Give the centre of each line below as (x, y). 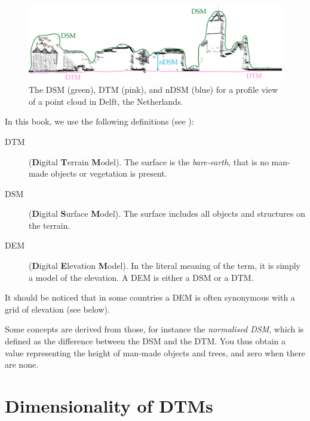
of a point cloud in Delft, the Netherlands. (106, 101)
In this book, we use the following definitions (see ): (99, 121)
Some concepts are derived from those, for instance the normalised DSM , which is (154, 329)
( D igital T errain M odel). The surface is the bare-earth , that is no (149, 161)
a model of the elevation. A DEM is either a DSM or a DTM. (141, 277)
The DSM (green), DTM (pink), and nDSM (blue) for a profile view (154, 90)
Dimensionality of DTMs (109, 405)
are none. (22, 364)
